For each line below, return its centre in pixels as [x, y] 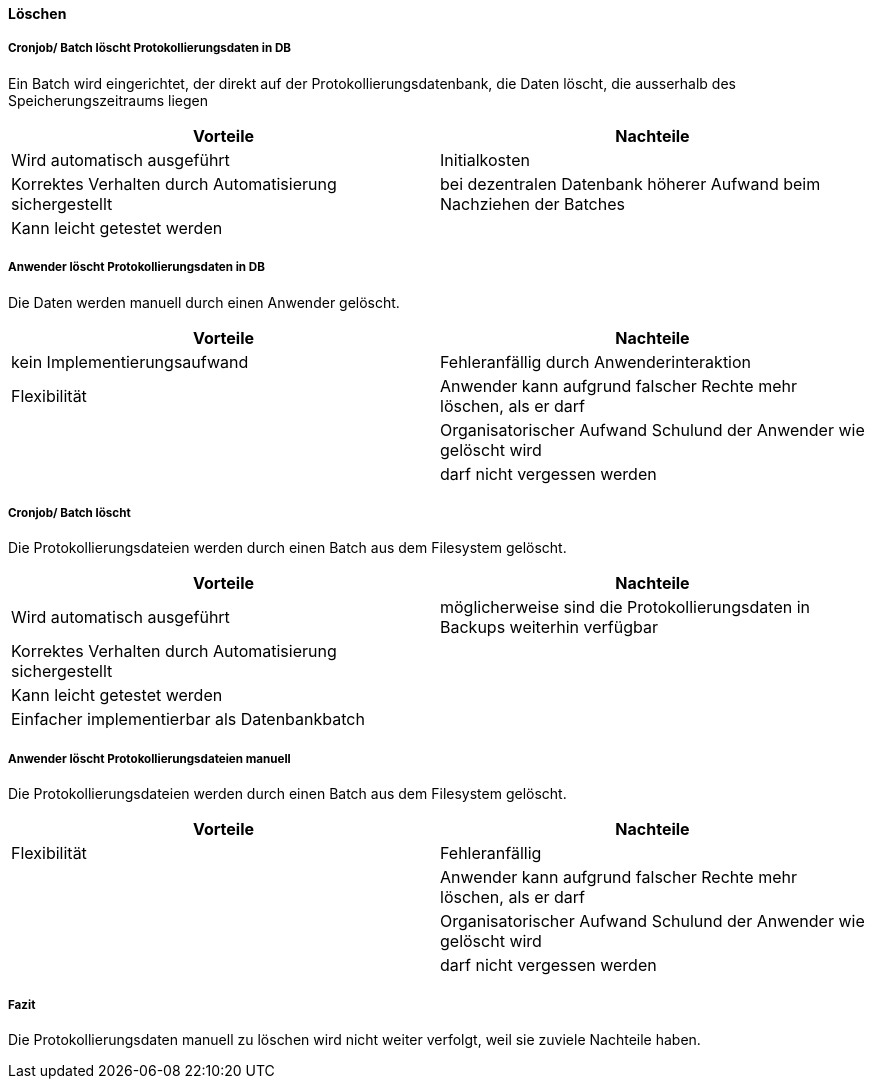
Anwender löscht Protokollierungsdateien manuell [149, 758]
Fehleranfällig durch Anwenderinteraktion [596, 361]
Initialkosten [485, 159]
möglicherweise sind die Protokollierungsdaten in [625, 607]
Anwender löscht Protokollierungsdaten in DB [136, 267]
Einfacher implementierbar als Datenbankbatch [188, 719]
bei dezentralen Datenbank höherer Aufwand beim [630, 183]
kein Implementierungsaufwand [130, 361]
